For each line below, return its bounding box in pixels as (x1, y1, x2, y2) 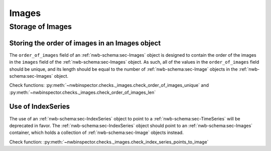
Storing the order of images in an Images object (9, 39, 161, 47)
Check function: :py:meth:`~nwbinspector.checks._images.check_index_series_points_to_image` (9, 138, 209, 145)
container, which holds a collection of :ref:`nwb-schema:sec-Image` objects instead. (9, 129, 184, 135)
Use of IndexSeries (9, 102, 70, 111)
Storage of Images (9, 22, 72, 31)
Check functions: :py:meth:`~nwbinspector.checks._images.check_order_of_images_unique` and (9, 82, 209, 88)
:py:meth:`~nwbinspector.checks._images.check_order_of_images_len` (9, 89, 156, 95)
